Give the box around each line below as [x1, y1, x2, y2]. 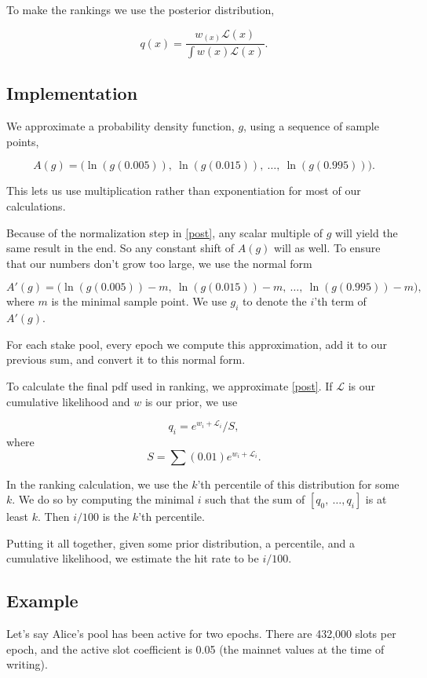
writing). [6, 656, 48, 673]
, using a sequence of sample [243, 118, 379, 134]
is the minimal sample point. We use [51, 293, 227, 310]
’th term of [314, 293, 367, 310]
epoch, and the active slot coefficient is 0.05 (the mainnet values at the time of [6, 640, 385, 657]
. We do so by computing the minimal [12, 491, 195, 508]
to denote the [243, 293, 307, 310]
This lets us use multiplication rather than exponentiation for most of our [6, 182, 361, 199]
